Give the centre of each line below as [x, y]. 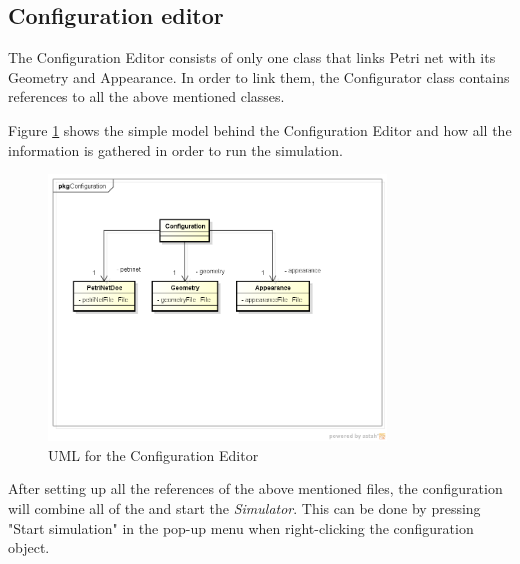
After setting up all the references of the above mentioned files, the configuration [255, 488]
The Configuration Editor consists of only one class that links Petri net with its [252, 57]
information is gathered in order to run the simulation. [175, 149]
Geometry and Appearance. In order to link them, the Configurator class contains [259, 76]
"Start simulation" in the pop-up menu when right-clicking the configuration [241, 527]
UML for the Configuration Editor [153, 454]
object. [29, 547]
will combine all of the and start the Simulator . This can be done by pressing [244, 508]
